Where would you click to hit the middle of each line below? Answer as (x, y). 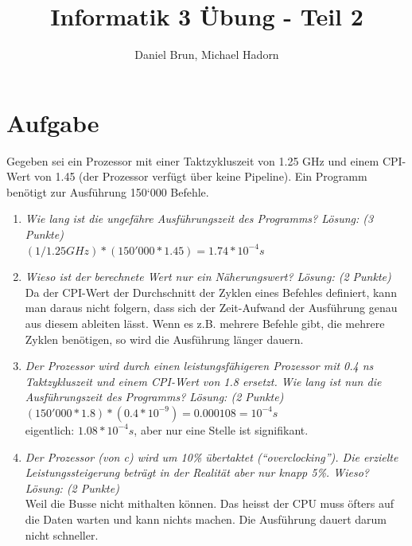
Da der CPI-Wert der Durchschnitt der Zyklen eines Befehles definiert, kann (211, 292)
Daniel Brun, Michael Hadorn (207, 55)
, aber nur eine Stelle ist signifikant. (221, 429)
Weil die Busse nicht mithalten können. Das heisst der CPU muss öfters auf (210, 503)
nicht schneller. (62, 534)
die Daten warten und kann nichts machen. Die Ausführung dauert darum (206, 519)
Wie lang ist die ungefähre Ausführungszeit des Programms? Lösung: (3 (199, 218)
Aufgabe (53, 122)
